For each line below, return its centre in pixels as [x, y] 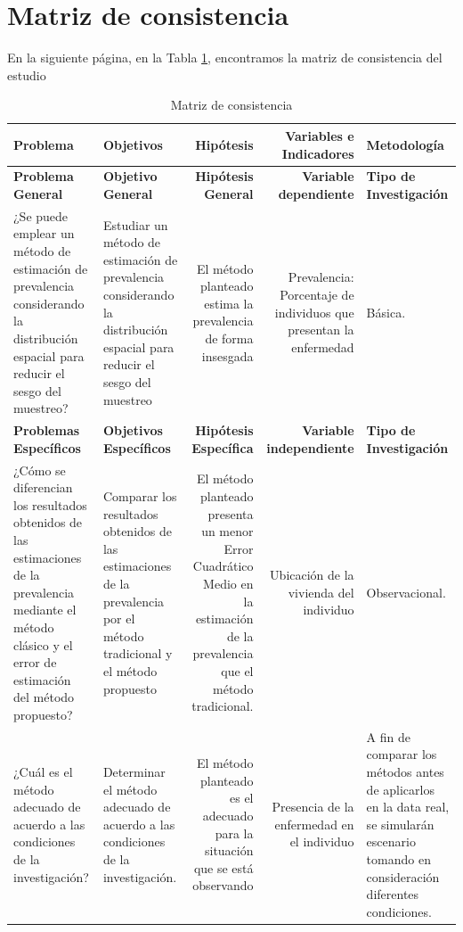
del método [44, 697]
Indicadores [318, 153]
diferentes [393, 894]
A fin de [389, 736]
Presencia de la [313, 807]
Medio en [228, 583]
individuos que [314, 312]
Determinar [134, 771]
